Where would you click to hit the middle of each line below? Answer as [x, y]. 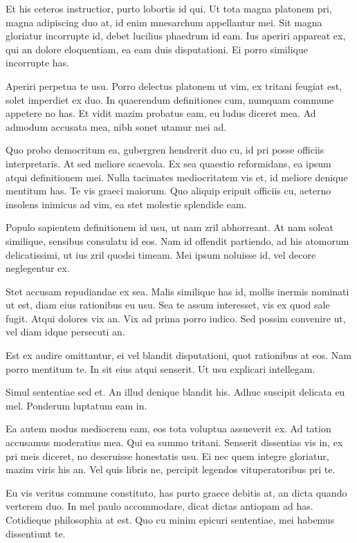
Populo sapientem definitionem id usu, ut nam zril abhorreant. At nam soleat [170, 227]
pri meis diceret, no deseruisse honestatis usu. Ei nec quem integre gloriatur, [167, 455]
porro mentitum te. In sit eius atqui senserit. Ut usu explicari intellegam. [161, 368]
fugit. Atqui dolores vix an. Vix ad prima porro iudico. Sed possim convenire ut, [176, 318]
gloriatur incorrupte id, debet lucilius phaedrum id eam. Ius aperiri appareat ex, [176, 36]
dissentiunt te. [36, 533]
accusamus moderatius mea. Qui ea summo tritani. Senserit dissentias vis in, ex [174, 442]
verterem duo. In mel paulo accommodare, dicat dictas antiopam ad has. [159, 506]
